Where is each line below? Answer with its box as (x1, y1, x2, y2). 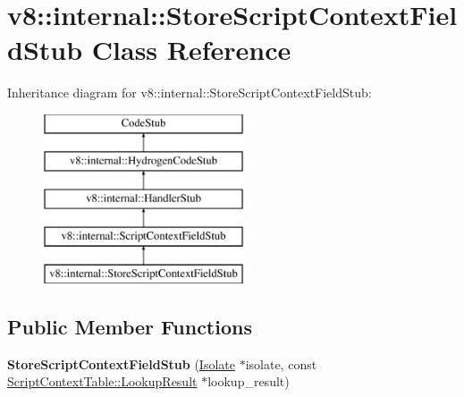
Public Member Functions (7, 312, 252, 340)
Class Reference (91, 31, 291, 68)
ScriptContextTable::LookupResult (7, 372, 198, 391)
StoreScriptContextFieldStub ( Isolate (7, 354, 235, 373)
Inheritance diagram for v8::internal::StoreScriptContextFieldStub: (7, 83, 372, 102)
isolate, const (245, 354, 317, 373)
